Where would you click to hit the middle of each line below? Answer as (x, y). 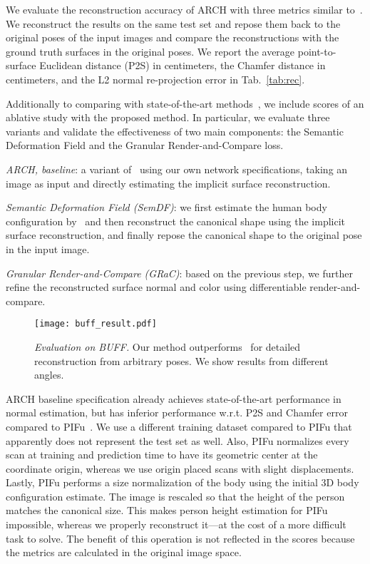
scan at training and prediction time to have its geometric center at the (162, 455)
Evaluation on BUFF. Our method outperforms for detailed (168, 346)
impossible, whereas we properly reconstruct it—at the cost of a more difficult (176, 524)
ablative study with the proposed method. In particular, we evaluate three (168, 117)
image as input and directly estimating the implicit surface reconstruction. (168, 183)
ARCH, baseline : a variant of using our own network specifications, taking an (177, 169)
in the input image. (48, 248)
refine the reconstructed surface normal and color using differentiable (156, 287)
